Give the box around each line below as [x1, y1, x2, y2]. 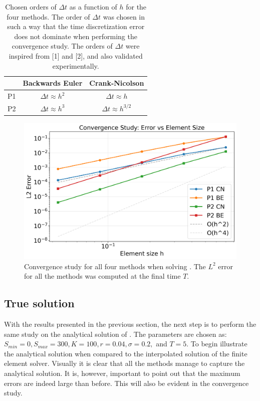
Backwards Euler [23, 78, 83, 88]
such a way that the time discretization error [7, 21, 145, 32]
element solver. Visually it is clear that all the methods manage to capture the [4, 358, 245, 368]
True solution [4, 295, 75, 311]
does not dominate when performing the [14, 31, 137, 41]
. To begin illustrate [186, 338, 247, 349]
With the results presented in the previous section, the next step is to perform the [4, 318, 256, 329]
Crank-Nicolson [89, 78, 144, 88]
